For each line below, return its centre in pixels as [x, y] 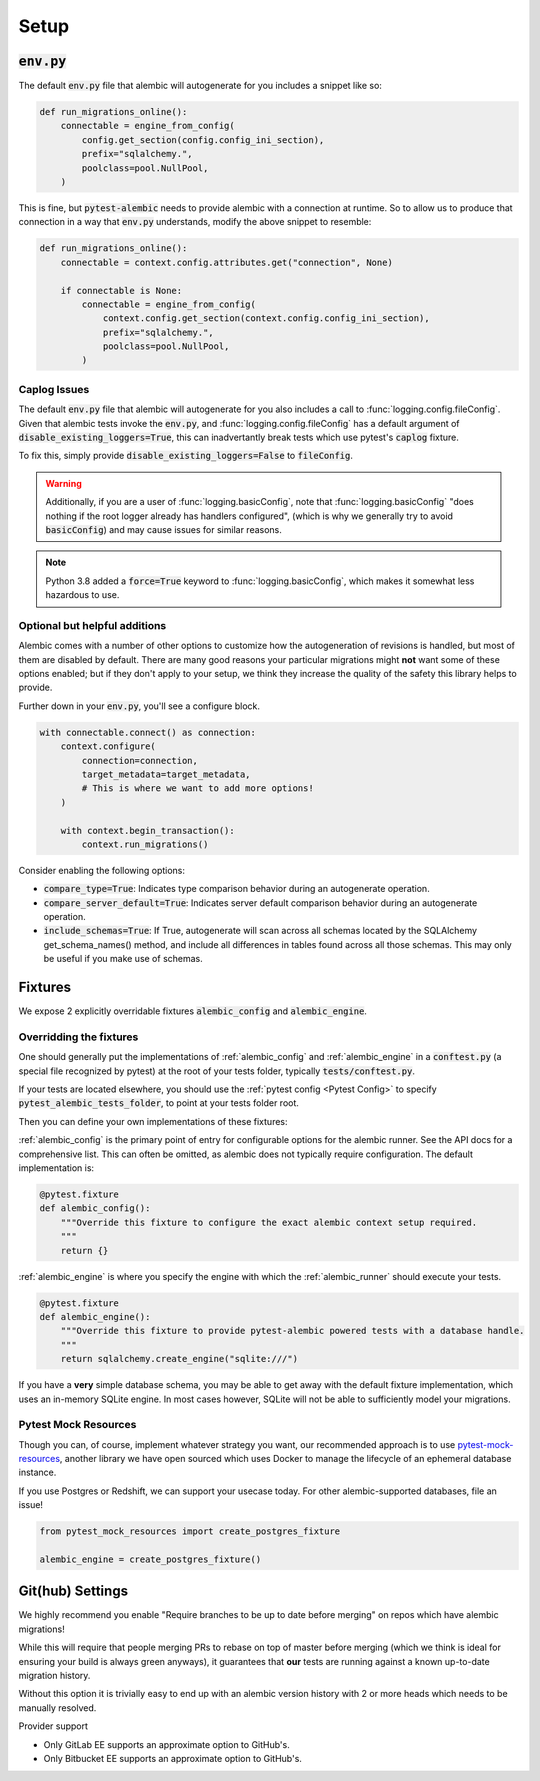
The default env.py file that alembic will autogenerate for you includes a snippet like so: [200, 86]
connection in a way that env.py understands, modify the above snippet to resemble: [195, 222]
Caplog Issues [54, 389]
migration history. [54, 1676]
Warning [63, 483]
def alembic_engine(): [95, 1316]
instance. [37, 1472]
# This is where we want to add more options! [197, 788]
